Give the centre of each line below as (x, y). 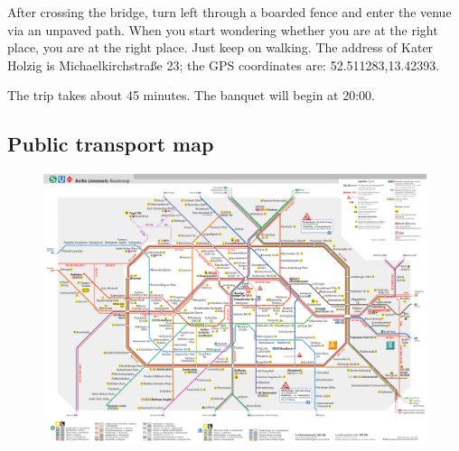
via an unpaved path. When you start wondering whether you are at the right (223, 29)
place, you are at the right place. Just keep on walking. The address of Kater (220, 47)
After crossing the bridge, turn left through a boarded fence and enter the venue (229, 12)
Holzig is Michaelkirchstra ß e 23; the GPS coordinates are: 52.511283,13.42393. (224, 64)
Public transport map (111, 144)
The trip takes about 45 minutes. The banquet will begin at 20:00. (191, 95)
